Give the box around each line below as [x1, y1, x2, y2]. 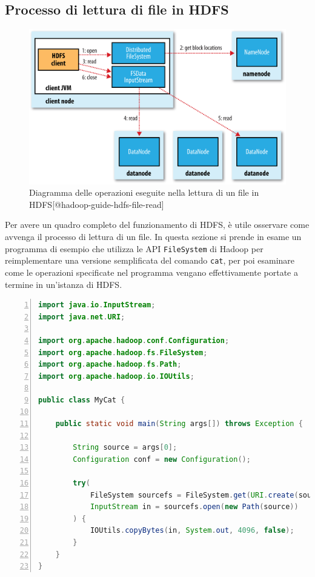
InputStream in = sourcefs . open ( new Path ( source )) [90, 502, 299, 512]
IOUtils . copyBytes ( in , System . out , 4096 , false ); [90, 526, 294, 535]
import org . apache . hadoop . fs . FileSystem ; [38, 348, 208, 357]
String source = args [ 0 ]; [73, 443, 177, 452]
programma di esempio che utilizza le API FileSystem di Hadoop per [5, 242, 264, 255]
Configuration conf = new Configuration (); [73, 455, 251, 464]
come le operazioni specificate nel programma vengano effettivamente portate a [5, 265, 298, 278]
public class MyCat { [38, 395, 125, 404]
